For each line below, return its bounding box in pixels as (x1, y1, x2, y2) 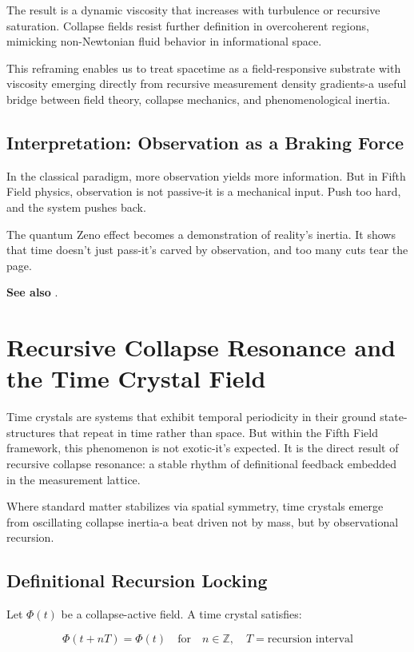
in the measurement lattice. (6, 471, 141, 487)
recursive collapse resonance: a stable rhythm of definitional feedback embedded (6, 455, 397, 472)
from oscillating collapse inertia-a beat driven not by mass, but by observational (6, 513, 399, 530)
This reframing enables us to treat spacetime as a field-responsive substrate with (6, 59, 401, 76)
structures (6, 423, 55, 440)
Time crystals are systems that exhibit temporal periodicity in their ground (6, 408, 376, 425)
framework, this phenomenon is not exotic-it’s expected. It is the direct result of (6, 439, 399, 456)
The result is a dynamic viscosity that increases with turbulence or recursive (6, 2, 380, 18)
